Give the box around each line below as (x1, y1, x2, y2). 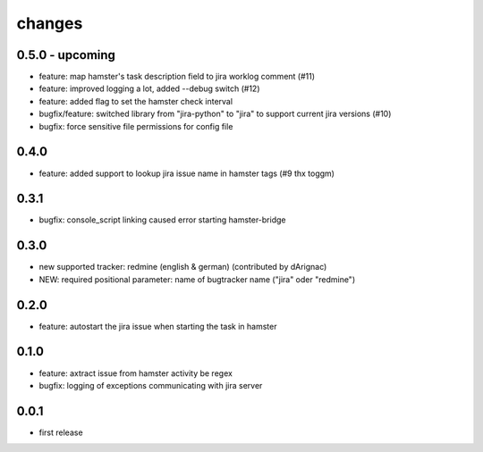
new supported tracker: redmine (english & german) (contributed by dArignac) (38, 262, 327, 272)
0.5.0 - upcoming (16, 47, 116, 63)
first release (38, 427, 84, 438)
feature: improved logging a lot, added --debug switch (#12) (38, 83, 260, 94)
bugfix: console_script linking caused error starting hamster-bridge (38, 214, 286, 225)
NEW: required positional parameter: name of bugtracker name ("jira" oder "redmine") (38, 273, 356, 285)
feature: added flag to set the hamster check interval (38, 96, 233, 106)
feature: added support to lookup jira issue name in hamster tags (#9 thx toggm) (38, 168, 335, 179)
